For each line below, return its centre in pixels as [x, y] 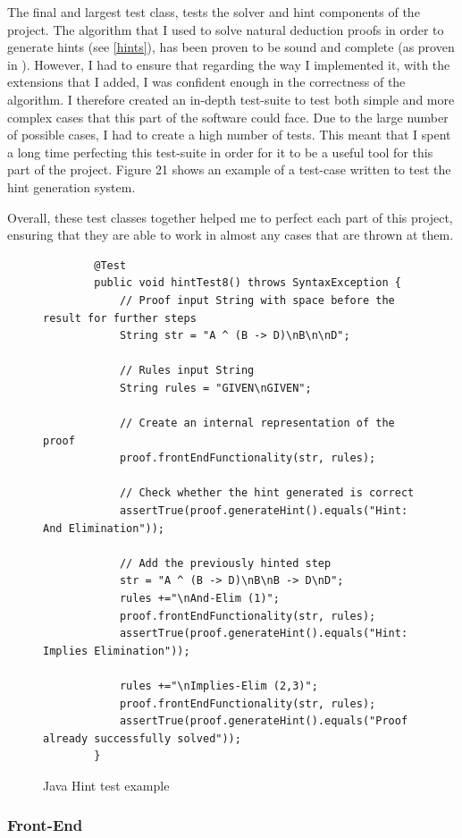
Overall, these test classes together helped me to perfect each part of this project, [230, 217]
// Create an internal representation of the [257, 423]
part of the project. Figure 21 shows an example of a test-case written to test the [229, 169]
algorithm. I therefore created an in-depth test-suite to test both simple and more [231, 99]
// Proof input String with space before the [257, 300]
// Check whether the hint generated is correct [267, 493]
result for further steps [120, 318]
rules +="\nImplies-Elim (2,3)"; [218, 686]
